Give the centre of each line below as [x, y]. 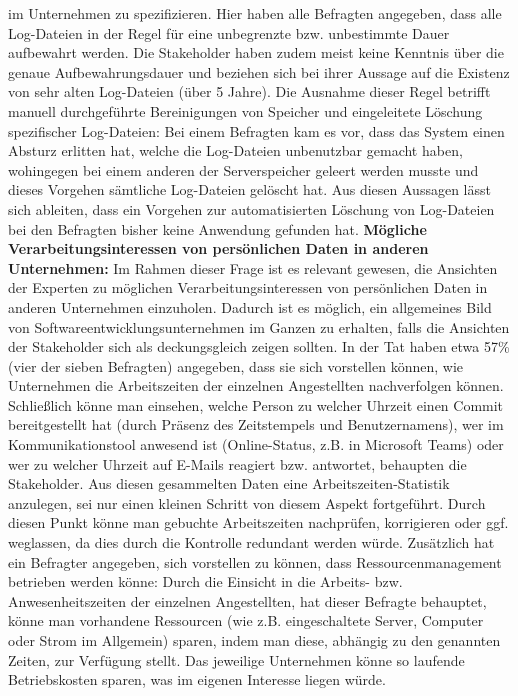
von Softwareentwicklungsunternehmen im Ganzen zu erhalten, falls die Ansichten [259, 326]
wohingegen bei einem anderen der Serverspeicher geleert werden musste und [243, 169]
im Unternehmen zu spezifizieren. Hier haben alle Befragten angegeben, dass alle [255, 13]
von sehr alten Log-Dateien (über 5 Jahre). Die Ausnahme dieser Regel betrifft [249, 91]
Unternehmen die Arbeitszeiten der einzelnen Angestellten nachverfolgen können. [256, 385]
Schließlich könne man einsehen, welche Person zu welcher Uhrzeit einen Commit [256, 404]
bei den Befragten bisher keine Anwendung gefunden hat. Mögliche [217, 228]
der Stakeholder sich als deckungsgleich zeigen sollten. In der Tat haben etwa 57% [259, 346]
